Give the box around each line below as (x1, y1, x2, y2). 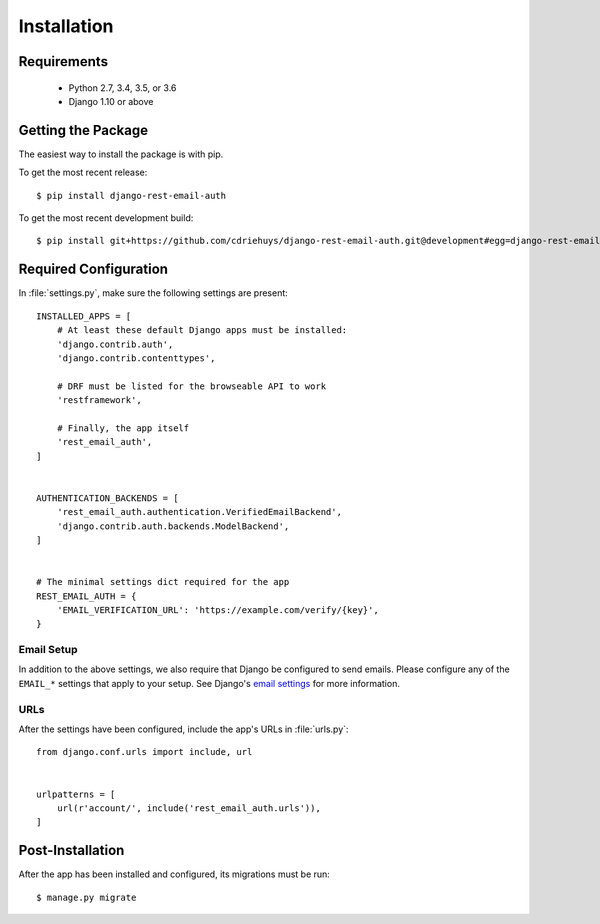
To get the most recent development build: (18, 212, 194, 224)
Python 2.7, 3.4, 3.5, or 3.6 (68, 81, 177, 94)
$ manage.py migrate (36, 891, 137, 903)
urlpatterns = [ (36, 788, 116, 800)
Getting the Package (18, 121, 149, 139)
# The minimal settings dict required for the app (36, 576, 290, 588)
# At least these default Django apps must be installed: (56, 325, 348, 336)
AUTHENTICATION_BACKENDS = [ (36, 492, 179, 504)
